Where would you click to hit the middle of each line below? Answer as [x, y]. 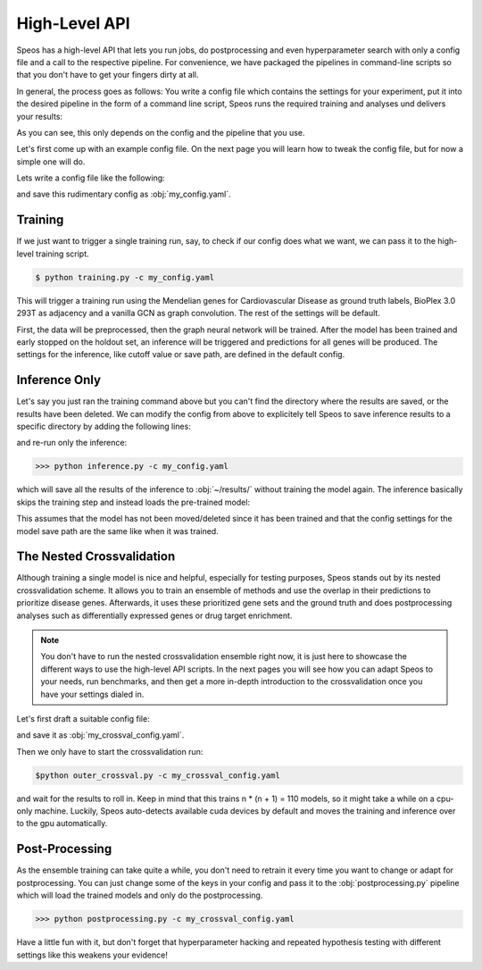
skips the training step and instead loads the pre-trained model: [133, 502]
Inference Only [59, 380]
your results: [39, 116]
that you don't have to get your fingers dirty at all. [108, 75]
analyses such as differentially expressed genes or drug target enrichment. [154, 615]
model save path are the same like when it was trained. [117, 531]
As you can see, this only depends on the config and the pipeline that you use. [161, 132]
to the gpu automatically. [62, 824]
